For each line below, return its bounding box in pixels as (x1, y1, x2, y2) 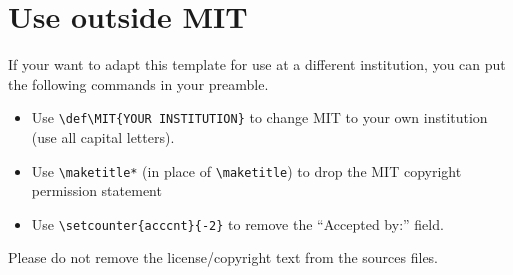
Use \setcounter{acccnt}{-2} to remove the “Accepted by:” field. (31, 213, 444, 234)
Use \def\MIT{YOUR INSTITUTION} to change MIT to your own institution (31, 107, 488, 128)
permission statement (31, 180, 162, 201)
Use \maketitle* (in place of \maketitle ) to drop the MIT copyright (31, 160, 462, 181)
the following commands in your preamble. (8, 73, 269, 94)
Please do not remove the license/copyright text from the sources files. (8, 247, 439, 268)
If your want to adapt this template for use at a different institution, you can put (8, 54, 506, 75)
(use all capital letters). (31, 126, 175, 147)
